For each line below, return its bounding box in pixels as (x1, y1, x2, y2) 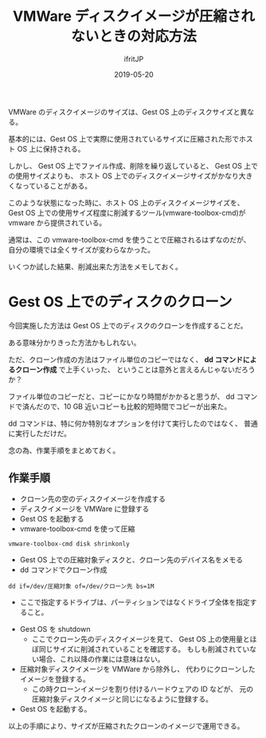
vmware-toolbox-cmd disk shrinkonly (8, 540, 130, 548)
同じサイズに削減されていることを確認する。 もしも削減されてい (38, 644, 250, 653)
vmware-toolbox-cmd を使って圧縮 (19, 524, 135, 534)
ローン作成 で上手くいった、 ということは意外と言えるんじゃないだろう (22, 364, 256, 374)
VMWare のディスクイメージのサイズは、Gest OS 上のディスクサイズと (8, 107, 241, 117)
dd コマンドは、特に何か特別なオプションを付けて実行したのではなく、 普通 (8, 419, 259, 428)
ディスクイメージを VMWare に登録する (19, 504, 150, 514)
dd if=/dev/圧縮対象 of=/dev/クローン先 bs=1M (8, 582, 155, 590)
